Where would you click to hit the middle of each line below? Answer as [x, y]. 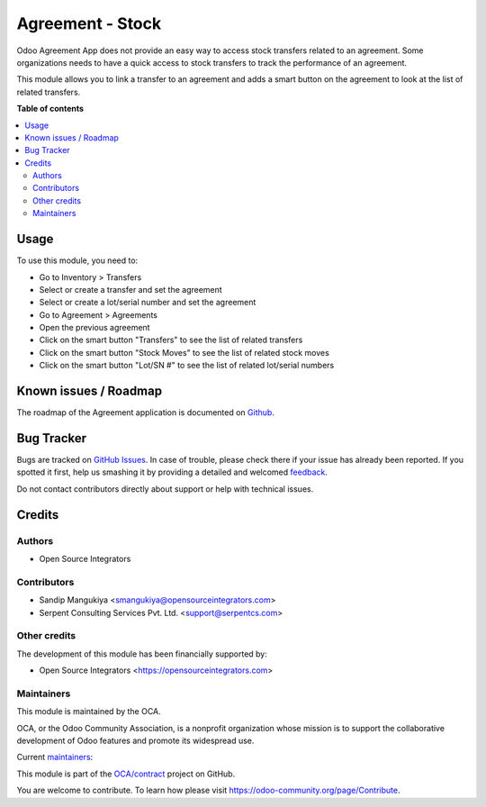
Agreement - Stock [89, 23]
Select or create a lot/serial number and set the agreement [148, 303]
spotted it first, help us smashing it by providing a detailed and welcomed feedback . [172, 472]
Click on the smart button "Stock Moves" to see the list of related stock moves [184, 352]
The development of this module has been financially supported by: [142, 654]
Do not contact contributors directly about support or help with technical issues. [165, 489]
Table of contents [50, 109]
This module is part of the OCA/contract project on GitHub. [126, 774]
